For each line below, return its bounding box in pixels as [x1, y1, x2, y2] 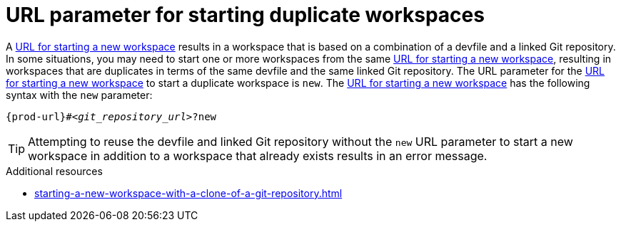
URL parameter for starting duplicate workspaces [6, 3, 485, 27]
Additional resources [6, 164, 103, 177]
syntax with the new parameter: [6, 88, 153, 101]
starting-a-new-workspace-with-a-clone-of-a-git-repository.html [34, 186, 343, 199]
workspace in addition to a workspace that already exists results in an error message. [28, 148, 488, 163]
